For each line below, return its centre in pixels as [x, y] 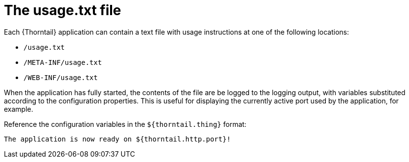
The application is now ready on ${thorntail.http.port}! [117, 139]
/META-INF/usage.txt [63, 62]
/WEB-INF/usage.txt [61, 77]
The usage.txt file [63, 10]
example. [19, 109]
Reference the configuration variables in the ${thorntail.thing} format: [125, 124]
